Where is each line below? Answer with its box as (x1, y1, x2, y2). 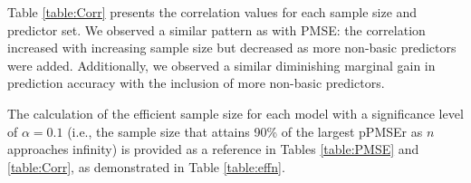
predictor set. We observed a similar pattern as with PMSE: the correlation (7, 20, 426, 39)
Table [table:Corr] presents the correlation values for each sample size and (7, 3, 418, 21)
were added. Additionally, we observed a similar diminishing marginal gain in (7, 55, 436, 74)
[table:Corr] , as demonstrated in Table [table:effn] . (7, 157, 285, 176)
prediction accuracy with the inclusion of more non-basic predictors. (7, 73, 385, 92)
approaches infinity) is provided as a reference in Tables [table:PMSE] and (7, 140, 419, 159)
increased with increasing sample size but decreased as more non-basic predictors (7, 38, 457, 57)
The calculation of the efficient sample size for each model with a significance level (7, 103, 464, 122)
